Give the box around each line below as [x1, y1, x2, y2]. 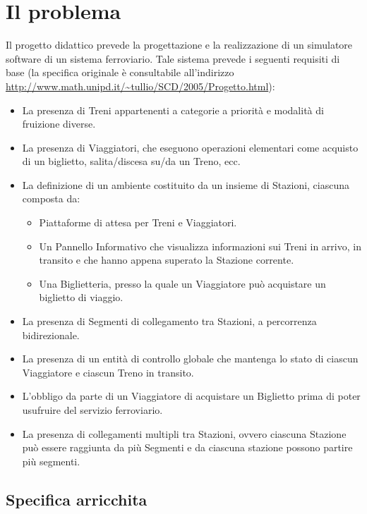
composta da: [22, 191, 80, 206]
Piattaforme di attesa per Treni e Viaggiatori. [39, 215, 237, 230]
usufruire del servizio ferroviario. [22, 403, 163, 417]
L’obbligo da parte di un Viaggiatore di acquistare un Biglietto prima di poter [22, 388, 361, 403]
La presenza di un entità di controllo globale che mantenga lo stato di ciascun [22, 351, 359, 366]
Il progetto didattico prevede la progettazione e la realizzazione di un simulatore [6, 37, 353, 52]
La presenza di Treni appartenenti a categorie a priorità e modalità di [22, 102, 324, 117]
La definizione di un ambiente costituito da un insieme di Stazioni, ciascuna [22, 177, 350, 192]
